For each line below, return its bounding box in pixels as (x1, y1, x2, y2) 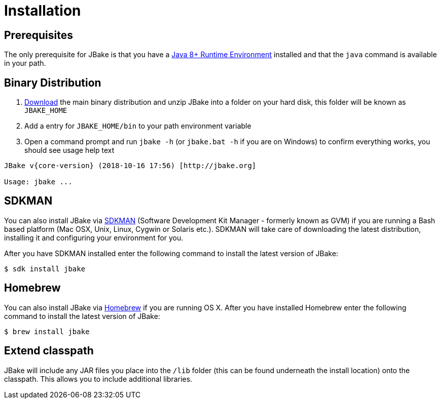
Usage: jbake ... (4, 178, 72, 186)
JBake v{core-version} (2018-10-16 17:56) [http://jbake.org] (4, 162, 256, 170)
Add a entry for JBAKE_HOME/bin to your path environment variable (24, 122, 251, 131)
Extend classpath (4, 344, 94, 357)
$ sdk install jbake (4, 264, 86, 273)
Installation (4, 2, 81, 19)
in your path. (4, 59, 46, 68)
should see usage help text (24, 146, 115, 155)
